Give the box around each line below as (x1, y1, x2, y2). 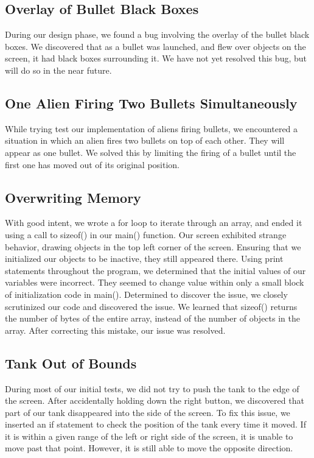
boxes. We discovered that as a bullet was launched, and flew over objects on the (5, 40, 306, 52)
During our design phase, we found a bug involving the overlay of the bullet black (5, 28, 310, 41)
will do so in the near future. (5, 63, 112, 76)
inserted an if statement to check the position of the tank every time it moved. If (5, 418, 306, 431)
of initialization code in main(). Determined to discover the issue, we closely (5, 287, 288, 300)
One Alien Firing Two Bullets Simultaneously (5, 93, 298, 112)
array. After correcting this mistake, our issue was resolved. (5, 323, 226, 336)
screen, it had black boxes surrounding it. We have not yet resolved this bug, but (5, 52, 307, 65)
